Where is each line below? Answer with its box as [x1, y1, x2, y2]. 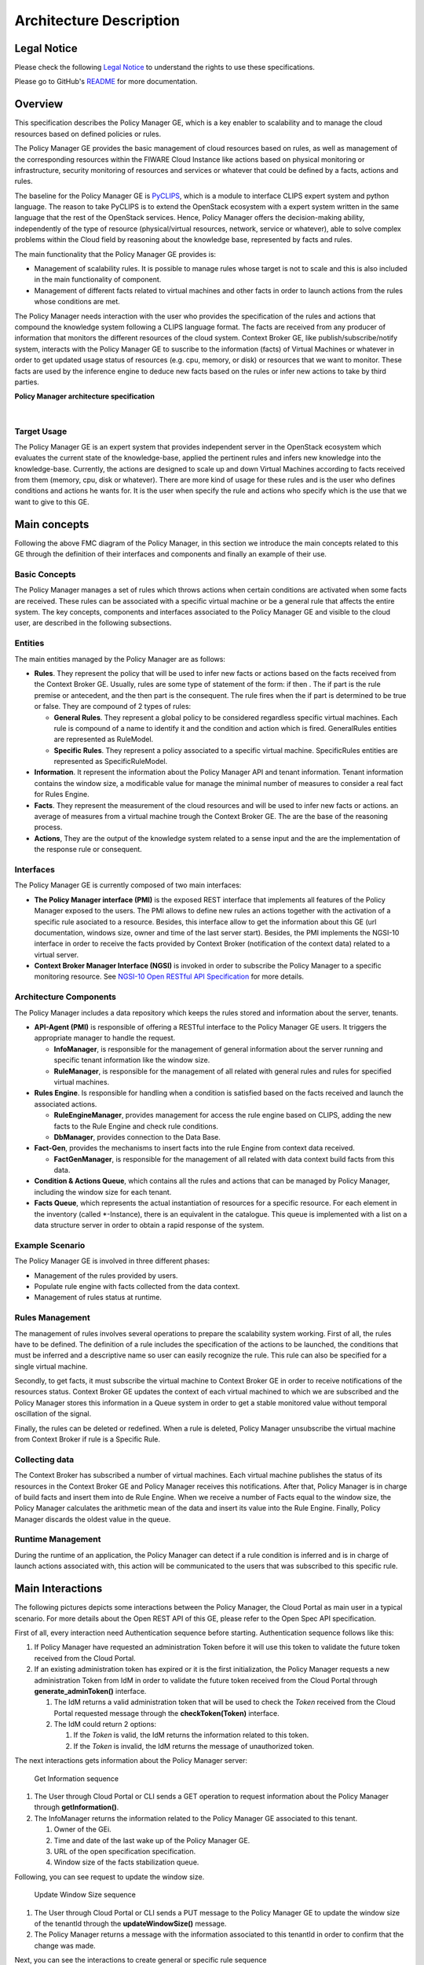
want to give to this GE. [14, 497, 90, 506]
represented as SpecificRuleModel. [53, 757, 168, 766]
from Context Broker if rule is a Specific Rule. [14, 1434, 161, 1444]
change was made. [34, 1941, 96, 1950]
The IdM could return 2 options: [53, 1720, 157, 1729]
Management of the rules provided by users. [34, 1270, 178, 1280]
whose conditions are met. [34, 297, 121, 307]
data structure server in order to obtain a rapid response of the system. [34, 1221, 265, 1230]
